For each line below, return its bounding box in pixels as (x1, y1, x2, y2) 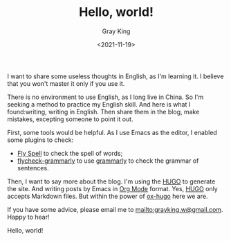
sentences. (17, 163, 50, 172)
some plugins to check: (7, 136, 74, 144)
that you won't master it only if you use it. (7, 79, 125, 87)
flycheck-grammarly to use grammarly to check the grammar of (17, 157, 199, 165)
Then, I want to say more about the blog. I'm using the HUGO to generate (7, 177, 216, 186)
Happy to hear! (7, 213, 50, 221)
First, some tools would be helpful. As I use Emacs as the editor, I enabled (7, 128, 218, 136)
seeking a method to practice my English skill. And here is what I (7, 100, 191, 108)
